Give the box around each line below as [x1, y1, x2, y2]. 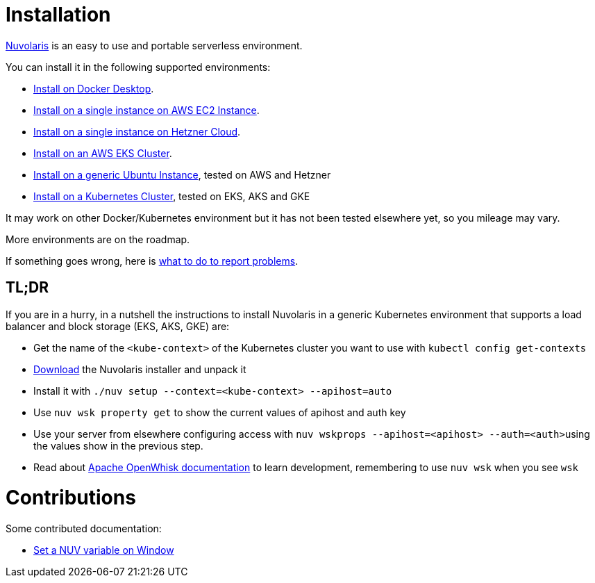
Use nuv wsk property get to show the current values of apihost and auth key [33, 406, 406, 418]
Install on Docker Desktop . [33, 82, 154, 95]
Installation [6, 3, 111, 26]
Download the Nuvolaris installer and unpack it [33, 363, 246, 375]
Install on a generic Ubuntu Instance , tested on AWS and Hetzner [33, 168, 331, 181]
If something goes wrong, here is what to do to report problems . [6, 254, 299, 267]
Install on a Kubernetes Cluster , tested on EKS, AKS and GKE [33, 190, 310, 202]
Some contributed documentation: [6, 523, 162, 535]
